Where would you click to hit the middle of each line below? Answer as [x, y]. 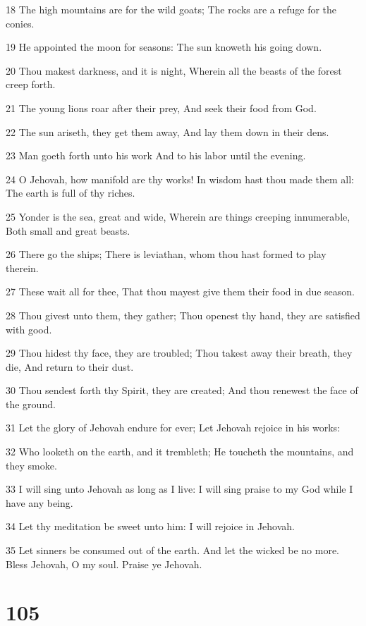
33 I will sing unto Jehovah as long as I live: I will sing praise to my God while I [179, 489]
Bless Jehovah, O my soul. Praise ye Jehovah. [104, 564]
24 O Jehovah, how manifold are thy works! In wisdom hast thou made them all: [180, 179]
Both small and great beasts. [68, 230]
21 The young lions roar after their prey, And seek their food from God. [161, 108]
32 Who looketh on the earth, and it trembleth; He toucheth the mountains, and [180, 452]
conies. [20, 23]
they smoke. [31, 465]
